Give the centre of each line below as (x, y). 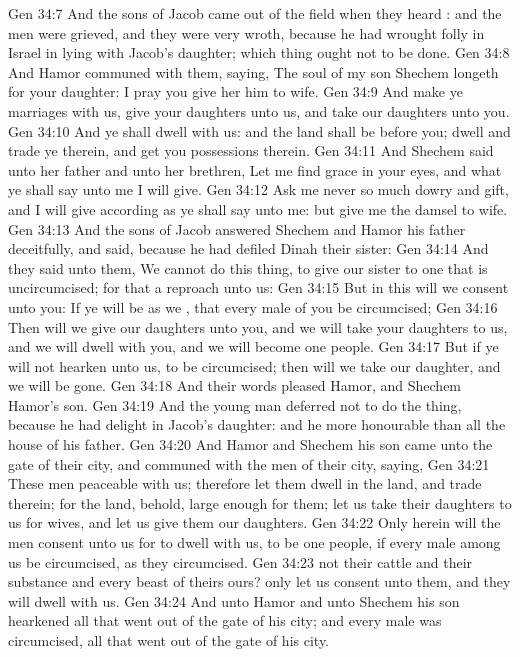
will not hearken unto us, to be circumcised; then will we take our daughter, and (254, 365)
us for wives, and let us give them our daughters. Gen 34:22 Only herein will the (254, 522)
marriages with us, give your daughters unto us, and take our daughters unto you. (259, 110)
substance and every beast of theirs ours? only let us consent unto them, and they (259, 581)
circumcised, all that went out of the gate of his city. (169, 640)
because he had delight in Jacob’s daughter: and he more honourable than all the (257, 424)
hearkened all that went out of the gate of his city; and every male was (225, 620)
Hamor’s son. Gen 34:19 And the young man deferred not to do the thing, (235, 404)
